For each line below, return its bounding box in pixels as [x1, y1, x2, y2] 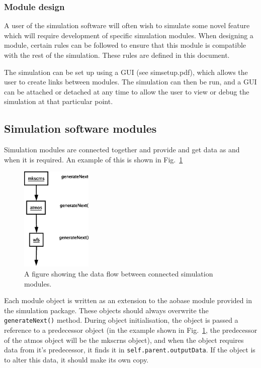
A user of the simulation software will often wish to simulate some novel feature [4, 20, 250, 31]
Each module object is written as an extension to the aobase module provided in [4, 295, 252, 306]
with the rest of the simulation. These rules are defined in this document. [4, 50, 230, 60]
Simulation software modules [4, 121, 157, 136]
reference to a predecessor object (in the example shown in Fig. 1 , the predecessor [4, 324, 257, 335]
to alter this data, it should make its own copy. [4, 354, 149, 364]
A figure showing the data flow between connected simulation [24, 268, 213, 279]
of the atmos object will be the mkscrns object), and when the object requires [4, 334, 244, 345]
